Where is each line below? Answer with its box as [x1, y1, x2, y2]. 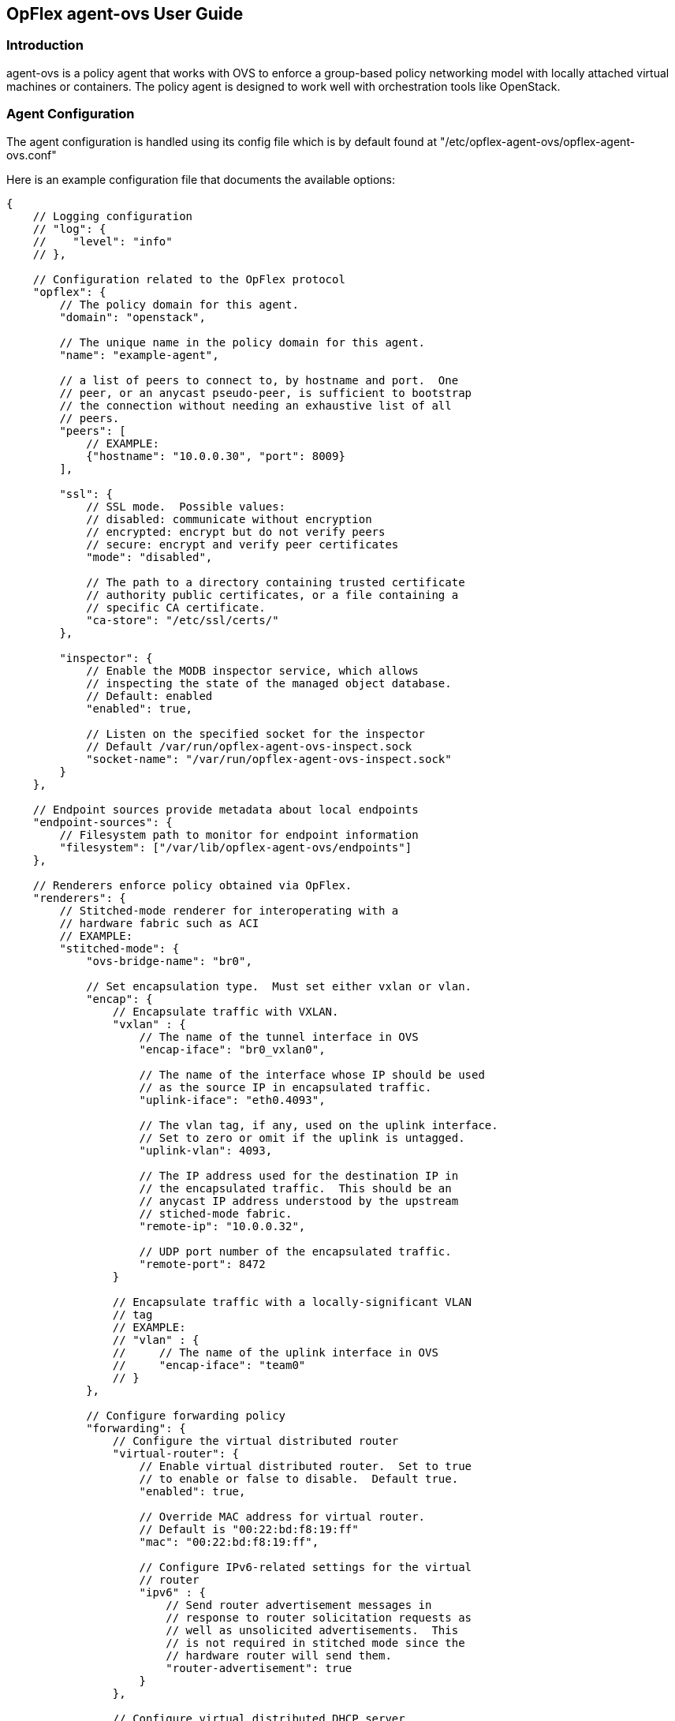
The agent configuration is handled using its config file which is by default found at [6, 134, 437, 148]
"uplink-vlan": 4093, [139, 1143, 273, 1157]
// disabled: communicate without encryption [86, 512, 372, 526]
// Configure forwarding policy [86, 1409, 286, 1422]
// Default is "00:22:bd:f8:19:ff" [139, 1522, 359, 1536]
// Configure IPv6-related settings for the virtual [139, 1560, 472, 1573]
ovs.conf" [6, 148, 57, 162]
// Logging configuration [32, 209, 193, 223]
